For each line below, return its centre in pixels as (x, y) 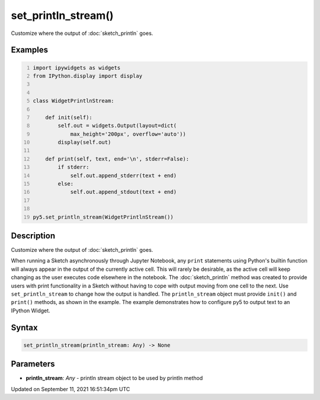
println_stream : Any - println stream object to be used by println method (114, 378)
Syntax (24, 327)
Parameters (33, 364)
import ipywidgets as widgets (77, 68)
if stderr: (73, 167)
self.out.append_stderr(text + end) (124, 175)
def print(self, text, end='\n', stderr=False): (117, 159)
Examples (30, 50)
